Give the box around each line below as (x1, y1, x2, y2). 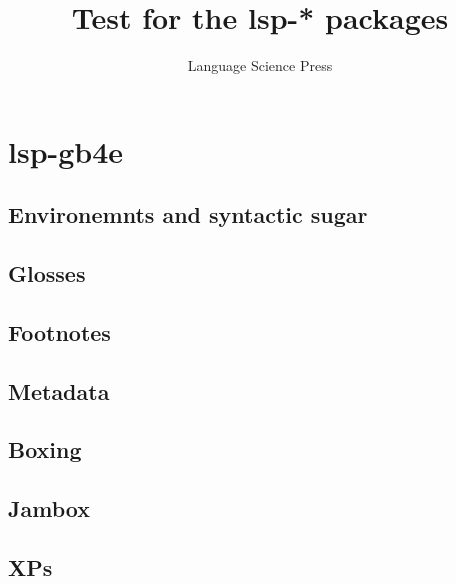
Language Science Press (187, 55, 333, 76)
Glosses (8, 258, 86, 289)
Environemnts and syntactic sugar (8, 199, 368, 230)
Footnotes (8, 316, 111, 347)
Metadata (8, 375, 110, 406)
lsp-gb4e (8, 130, 124, 171)
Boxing (8, 434, 82, 465)
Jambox (8, 493, 90, 524)
